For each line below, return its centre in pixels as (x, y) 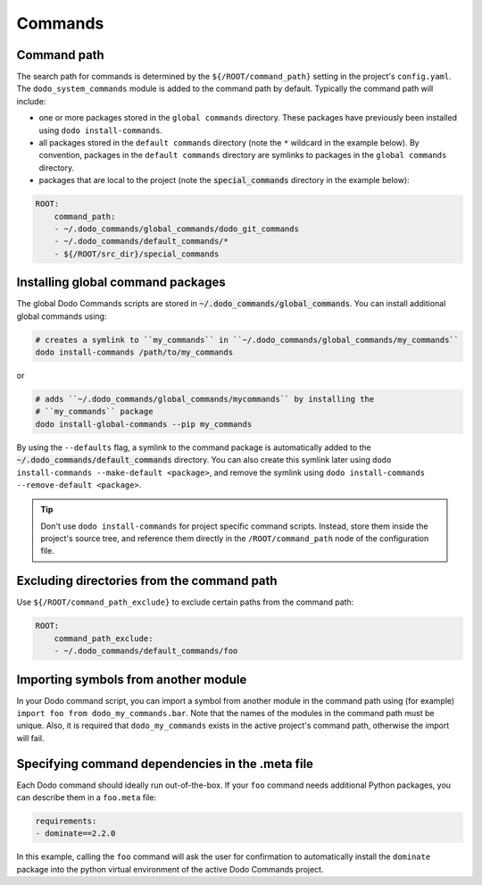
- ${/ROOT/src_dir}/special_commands (137, 254)
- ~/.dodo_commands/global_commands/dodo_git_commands (176, 229)
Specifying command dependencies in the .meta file (165, 764)
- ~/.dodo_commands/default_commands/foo (146, 651)
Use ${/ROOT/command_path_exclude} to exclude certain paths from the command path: (185, 602)
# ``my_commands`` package (94, 412)
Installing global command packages (121, 283)
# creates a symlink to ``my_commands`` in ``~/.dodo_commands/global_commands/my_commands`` (247, 340)
